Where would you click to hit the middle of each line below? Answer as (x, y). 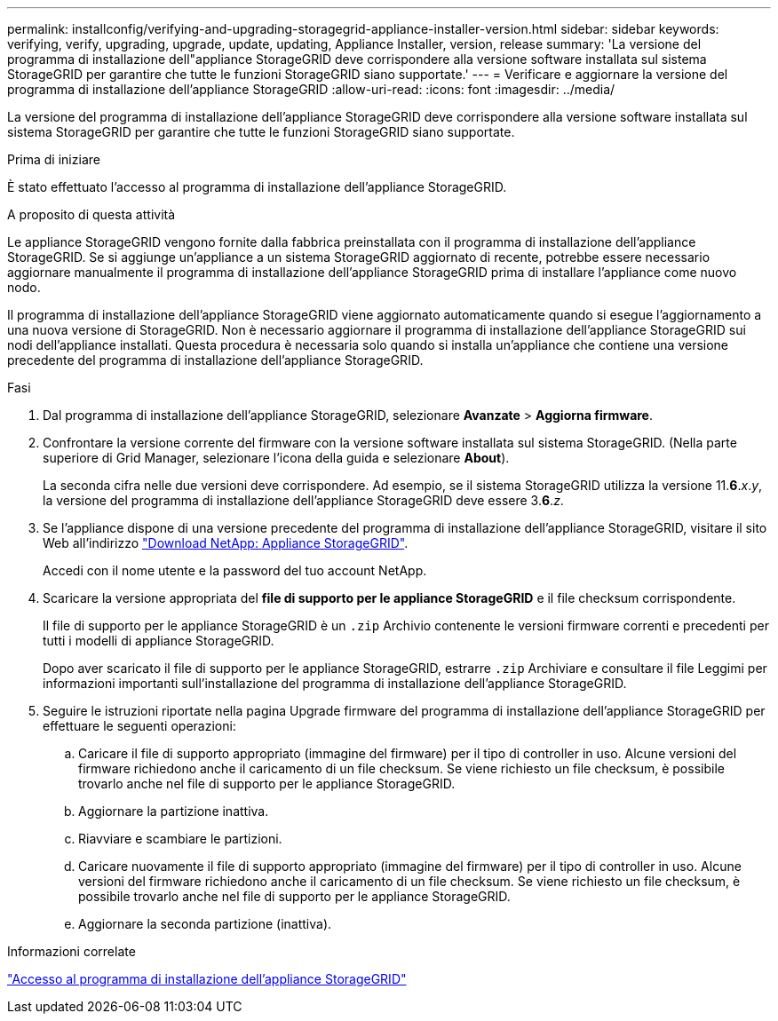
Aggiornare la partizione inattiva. (174, 811)
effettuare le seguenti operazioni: (139, 726)
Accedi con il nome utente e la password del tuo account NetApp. (235, 570)
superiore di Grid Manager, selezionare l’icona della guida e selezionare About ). (276, 458)
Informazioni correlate (71, 951)
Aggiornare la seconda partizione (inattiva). (205, 924)
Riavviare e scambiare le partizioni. (180, 839)
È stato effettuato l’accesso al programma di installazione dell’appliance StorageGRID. (257, 187)
